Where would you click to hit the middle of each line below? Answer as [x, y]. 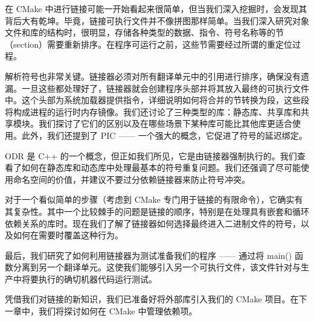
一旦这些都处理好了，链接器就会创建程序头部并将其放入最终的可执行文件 [165, 88]
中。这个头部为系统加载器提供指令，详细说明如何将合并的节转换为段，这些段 [157, 100]
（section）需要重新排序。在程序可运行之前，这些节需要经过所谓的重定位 [149, 44]
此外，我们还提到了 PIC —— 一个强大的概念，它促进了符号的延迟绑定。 [164, 135]
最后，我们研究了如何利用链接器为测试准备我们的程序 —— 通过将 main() [149, 255]
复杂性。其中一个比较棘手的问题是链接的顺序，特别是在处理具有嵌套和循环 [161, 211]
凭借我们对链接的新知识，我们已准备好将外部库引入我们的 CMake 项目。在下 [156, 299]
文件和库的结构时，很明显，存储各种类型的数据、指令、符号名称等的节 [144, 32]
